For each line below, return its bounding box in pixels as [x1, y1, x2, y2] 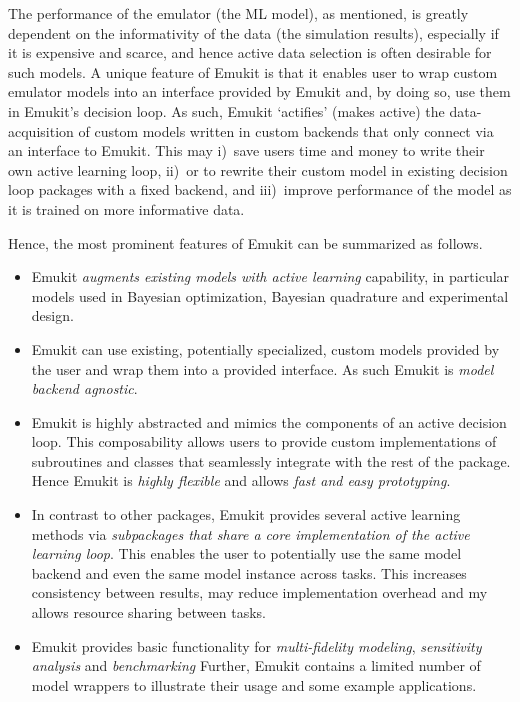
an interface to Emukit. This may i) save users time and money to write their [8, 140, 485, 161]
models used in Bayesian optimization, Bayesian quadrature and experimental [31, 285, 509, 306]
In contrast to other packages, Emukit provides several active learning [31, 504, 461, 525]
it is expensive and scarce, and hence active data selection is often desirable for [8, 42, 492, 63]
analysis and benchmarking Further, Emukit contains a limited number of [31, 655, 481, 676]
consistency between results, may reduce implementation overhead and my [31, 582, 488, 603]
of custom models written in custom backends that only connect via [78, 120, 494, 141]
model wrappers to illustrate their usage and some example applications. [31, 674, 477, 695]
